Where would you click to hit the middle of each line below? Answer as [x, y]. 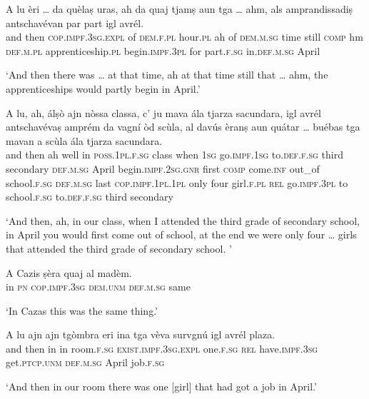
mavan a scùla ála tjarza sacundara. [84, 140]
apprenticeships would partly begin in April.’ [103, 88]
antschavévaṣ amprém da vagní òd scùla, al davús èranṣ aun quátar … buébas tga [183, 127]
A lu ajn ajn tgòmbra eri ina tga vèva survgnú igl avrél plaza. [141, 334]
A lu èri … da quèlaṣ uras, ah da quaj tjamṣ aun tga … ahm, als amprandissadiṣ [180, 9]
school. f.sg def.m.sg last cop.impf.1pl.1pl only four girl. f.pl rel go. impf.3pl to [177, 182]
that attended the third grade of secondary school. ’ [119, 248]
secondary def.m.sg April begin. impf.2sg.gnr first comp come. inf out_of [163, 168]
